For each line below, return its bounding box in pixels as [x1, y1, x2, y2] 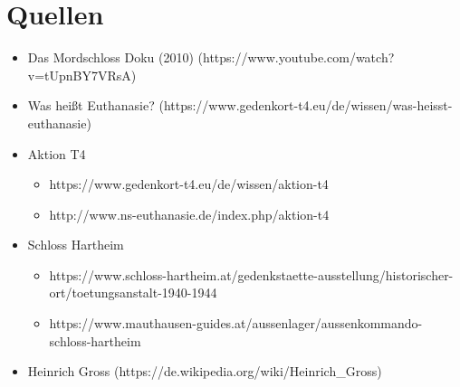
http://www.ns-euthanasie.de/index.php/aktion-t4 [49, 204, 330, 223]
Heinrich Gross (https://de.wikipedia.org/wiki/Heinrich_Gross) [27, 362, 382, 381]
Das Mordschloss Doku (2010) [27, 48, 194, 67]
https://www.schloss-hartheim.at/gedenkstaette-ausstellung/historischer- [49, 265, 454, 284]
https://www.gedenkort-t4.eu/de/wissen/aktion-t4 [49, 175, 329, 193]
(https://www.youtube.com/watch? [197, 48, 395, 67]
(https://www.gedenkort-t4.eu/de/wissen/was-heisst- [158, 96, 453, 115]
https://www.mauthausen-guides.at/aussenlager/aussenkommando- [49, 314, 423, 333]
